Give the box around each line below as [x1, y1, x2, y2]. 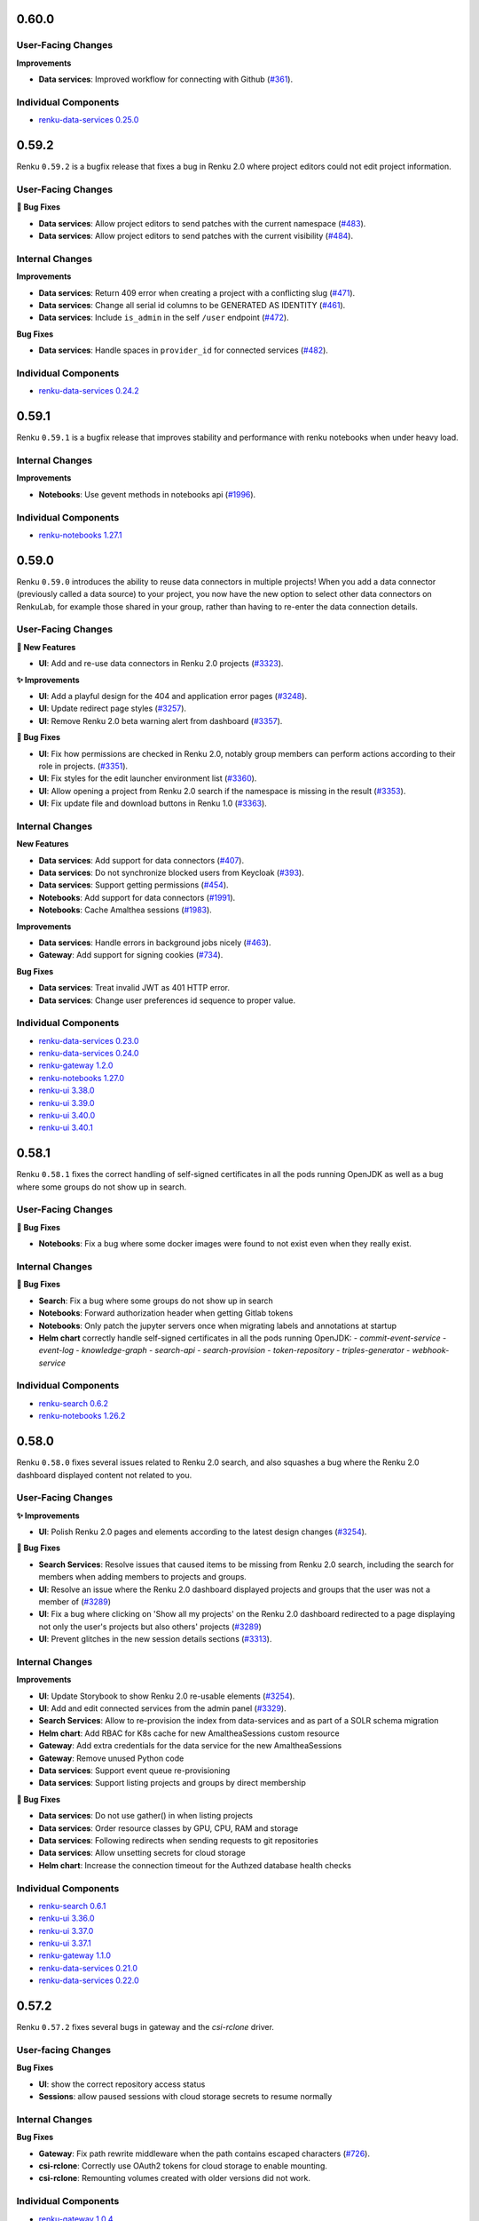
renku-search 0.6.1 [38, 1900, 106, 1911]
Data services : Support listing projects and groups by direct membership [38, 1778, 306, 1788]
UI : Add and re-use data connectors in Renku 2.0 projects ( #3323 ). [38, 658, 284, 669]
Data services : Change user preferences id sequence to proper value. [38, 995, 296, 1006]
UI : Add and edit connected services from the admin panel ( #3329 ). [38, 1703, 287, 1714]
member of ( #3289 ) [38, 1596, 111, 1607]
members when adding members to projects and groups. [38, 1572, 247, 1582]
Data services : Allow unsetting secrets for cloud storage [38, 1848, 246, 1859]
